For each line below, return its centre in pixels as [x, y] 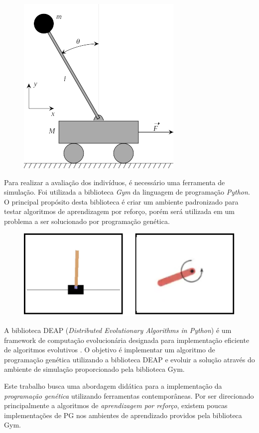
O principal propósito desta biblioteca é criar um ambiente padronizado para [121, 201]
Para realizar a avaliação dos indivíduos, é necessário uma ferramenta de [115, 182]
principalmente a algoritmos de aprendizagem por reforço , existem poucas [116, 405]
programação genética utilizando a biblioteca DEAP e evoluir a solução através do [129, 359]
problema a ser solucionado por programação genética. [87, 221]
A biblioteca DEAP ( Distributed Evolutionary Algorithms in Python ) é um [118, 330]
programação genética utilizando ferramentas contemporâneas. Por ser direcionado [129, 395]
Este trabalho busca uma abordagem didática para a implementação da [113, 385]
